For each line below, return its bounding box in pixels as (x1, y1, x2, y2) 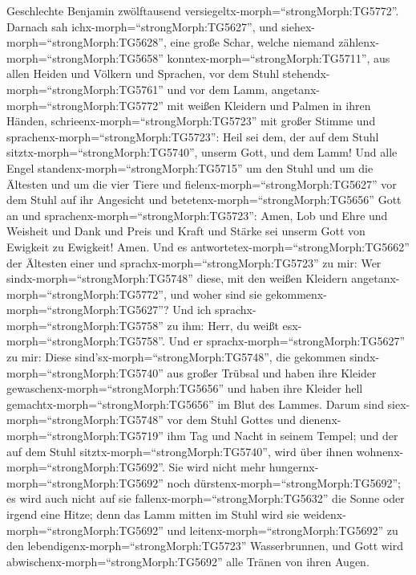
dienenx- (299, 411, 341, 428)
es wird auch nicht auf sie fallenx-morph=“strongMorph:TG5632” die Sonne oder (6, 490, 405, 507)
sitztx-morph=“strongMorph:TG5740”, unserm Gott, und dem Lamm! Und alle (6, 144, 398, 161)
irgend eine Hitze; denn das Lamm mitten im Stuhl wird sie (6, 506, 300, 522)
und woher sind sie (170, 285, 262, 302)
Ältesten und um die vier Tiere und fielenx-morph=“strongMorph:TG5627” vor (6, 175, 397, 192)
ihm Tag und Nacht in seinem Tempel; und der (167, 427, 398, 444)
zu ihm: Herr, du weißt (167, 316, 279, 333)
